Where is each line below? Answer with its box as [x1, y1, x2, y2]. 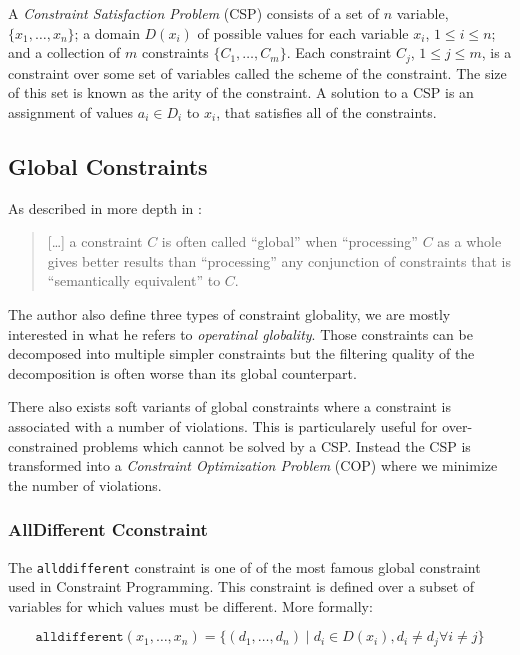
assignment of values [8, 101, 134, 122]
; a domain [74, 22, 140, 43]
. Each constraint [286, 42, 392, 63]
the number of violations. [8, 474, 162, 495]
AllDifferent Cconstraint [8, 517, 208, 542]
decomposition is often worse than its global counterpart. [8, 362, 357, 383]
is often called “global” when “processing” [161, 231, 418, 252]
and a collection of [8, 42, 121, 63]
